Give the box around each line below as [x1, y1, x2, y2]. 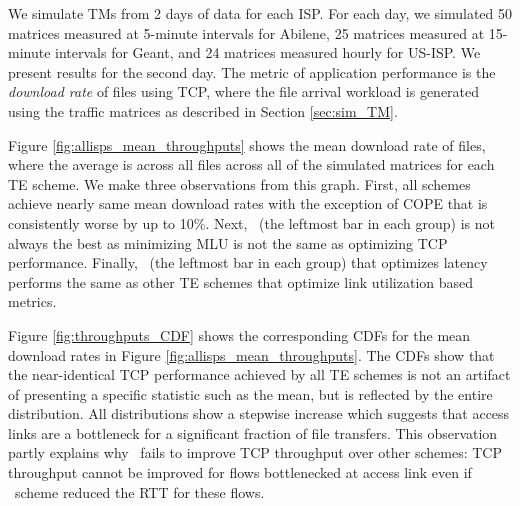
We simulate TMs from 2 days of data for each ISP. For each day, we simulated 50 [8, 3, 512, 23]
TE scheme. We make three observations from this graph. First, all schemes [8, 173, 471, 194]
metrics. [8, 291, 57, 312]
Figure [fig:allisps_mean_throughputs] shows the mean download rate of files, [8, 134, 486, 155]
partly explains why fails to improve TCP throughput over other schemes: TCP [8, 442, 503, 463]
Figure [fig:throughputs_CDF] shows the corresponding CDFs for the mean [8, 324, 471, 345]
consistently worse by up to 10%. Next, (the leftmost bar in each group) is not [8, 212, 495, 233]
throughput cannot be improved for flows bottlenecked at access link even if [8, 462, 472, 483]
